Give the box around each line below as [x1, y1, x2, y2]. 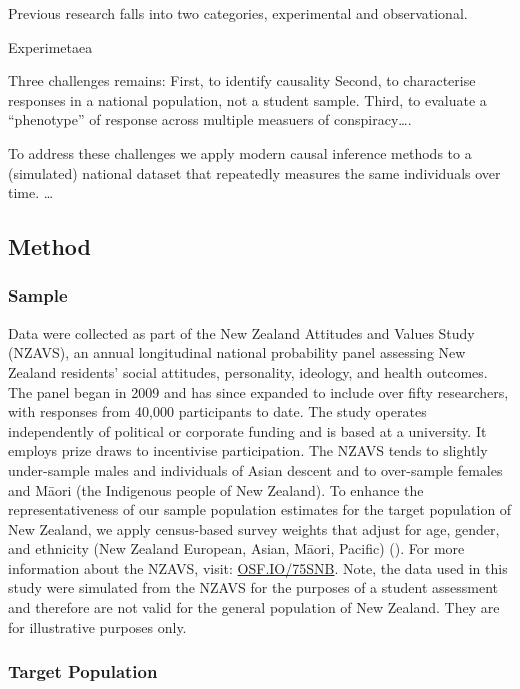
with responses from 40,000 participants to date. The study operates [8, 401, 427, 422]
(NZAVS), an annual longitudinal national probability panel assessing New [8, 342, 466, 363]
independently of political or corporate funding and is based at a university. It [8, 420, 487, 441]
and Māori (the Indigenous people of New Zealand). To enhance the [8, 479, 424, 500]
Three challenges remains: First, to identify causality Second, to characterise [8, 70, 476, 91]
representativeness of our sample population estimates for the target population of [8, 499, 512, 520]
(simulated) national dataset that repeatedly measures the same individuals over [8, 162, 501, 183]
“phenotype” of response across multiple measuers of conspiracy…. [8, 109, 412, 130]
